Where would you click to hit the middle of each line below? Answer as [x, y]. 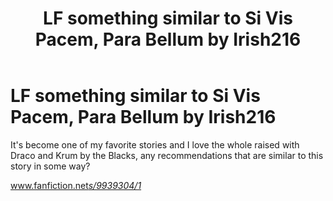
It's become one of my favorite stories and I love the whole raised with [155, 144]
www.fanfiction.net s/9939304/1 [76, 185]
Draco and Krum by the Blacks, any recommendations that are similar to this [167, 155]
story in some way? [50, 166]
